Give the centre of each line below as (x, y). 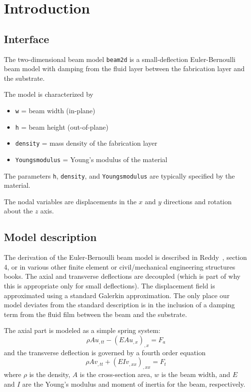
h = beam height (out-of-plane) (62, 127)
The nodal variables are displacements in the (70, 201)
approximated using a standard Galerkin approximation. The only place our (117, 295)
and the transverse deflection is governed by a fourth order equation (105, 352)
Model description (50, 237)
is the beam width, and (196, 374)
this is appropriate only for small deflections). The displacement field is (110, 286)
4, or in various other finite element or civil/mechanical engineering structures (120, 266)
